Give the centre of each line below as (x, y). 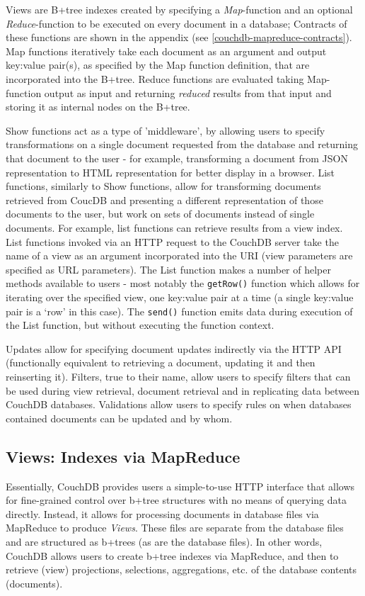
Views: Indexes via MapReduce (123, 456)
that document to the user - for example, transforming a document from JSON (177, 158)
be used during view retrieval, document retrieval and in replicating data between (183, 390)
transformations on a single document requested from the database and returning (182, 144)
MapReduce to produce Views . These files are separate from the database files (175, 528)
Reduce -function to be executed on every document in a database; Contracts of (176, 23)
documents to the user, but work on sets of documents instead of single (160, 214)
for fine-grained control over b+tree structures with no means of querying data (176, 500)
